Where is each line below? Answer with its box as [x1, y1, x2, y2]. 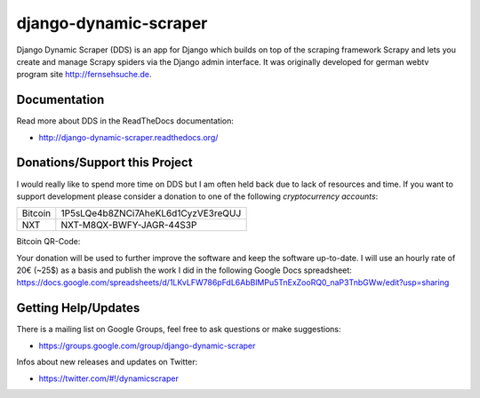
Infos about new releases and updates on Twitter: [16, 356, 198, 368]
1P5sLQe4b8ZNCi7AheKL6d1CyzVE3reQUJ [60, 207, 242, 219]
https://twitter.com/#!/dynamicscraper [38, 373, 180, 384]
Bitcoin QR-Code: [16, 236, 81, 247]
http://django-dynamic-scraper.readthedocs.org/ [38, 131, 219, 142]
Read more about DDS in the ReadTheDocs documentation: [16, 115, 235, 126]
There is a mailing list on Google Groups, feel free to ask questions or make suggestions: [16, 324, 341, 335]
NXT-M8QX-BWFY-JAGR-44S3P [60, 219, 197, 231]
